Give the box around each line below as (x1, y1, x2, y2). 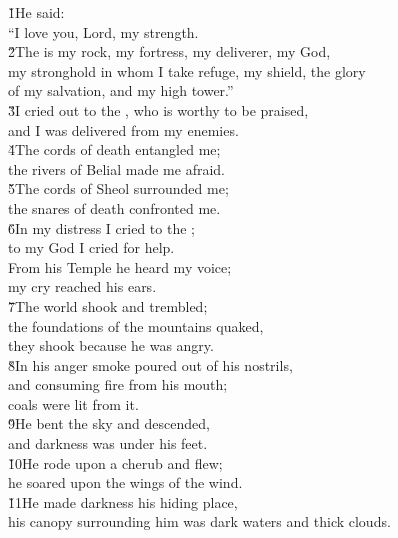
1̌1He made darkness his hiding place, (8, 491, 238, 512)
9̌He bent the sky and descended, (8, 413, 210, 434)
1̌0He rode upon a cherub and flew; (8, 452, 223, 473)
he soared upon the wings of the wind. (8, 472, 243, 493)
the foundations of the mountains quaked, (8, 315, 264, 336)
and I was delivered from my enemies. (8, 119, 239, 140)
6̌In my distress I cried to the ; (8, 217, 195, 238)
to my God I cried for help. (8, 237, 175, 258)
